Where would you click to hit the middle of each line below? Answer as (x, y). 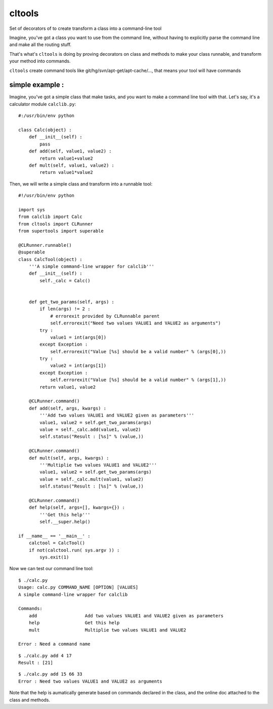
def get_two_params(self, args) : (72, 302)
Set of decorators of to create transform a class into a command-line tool (85, 28)
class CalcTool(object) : (51, 259)
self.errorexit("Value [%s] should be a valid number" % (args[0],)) (138, 351)
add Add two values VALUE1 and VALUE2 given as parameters (126, 615)
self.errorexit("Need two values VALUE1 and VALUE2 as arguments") (135, 323)
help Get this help (74, 623)
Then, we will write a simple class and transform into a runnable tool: (81, 184)
